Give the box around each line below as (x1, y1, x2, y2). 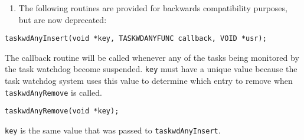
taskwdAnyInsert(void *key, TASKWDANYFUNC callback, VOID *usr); (5, 34, 267, 43)
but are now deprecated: (18, 13, 107, 25)
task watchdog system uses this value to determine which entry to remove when (5, 74, 293, 87)
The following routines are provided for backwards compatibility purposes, (18, 2, 287, 14)
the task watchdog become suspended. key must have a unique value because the (5, 63, 298, 75)
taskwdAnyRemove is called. (5, 86, 103, 98)
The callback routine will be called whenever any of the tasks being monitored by (5, 51, 299, 63)
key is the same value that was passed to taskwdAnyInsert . (5, 124, 221, 136)
